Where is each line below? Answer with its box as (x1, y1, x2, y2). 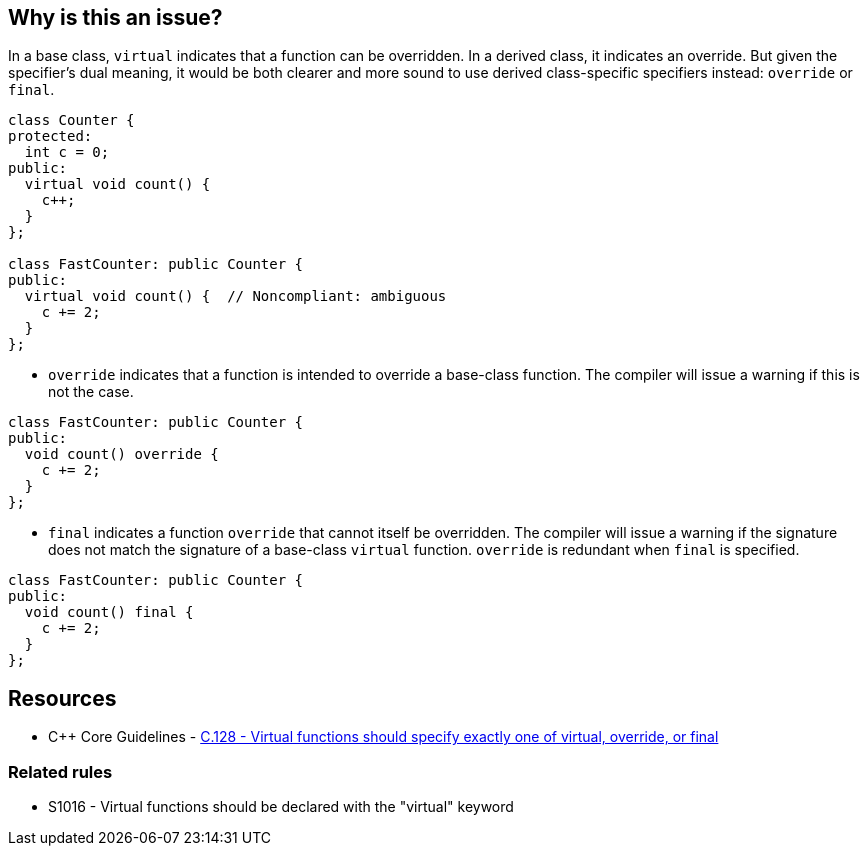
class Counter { (8, 112, 135, 129)
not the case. (48, 383, 134, 401)
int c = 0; (24, 144, 110, 161)
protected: (8, 128, 93, 145)
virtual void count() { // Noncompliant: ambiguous (24, 288, 447, 305)
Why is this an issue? (8, 5, 223, 30)
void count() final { (24, 604, 194, 621)
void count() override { (24, 446, 219, 463)
